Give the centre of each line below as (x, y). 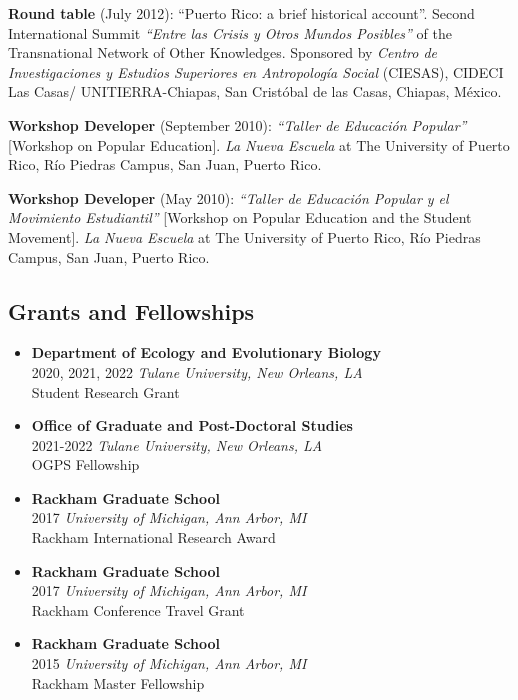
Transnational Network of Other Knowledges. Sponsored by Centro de (223, 52)
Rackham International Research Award (153, 537)
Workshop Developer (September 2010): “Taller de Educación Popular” (237, 124)
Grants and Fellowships (131, 310)
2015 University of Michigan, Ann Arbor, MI (169, 663)
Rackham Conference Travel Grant (138, 609)
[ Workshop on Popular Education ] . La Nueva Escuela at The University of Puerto (259, 144)
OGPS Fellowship (85, 464)
